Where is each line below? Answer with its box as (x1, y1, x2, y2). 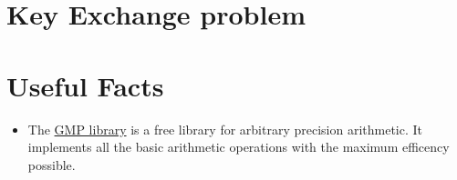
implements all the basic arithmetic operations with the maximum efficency (27, 137, 450, 156)
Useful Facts (6, 66, 164, 104)
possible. (27, 155, 76, 174)
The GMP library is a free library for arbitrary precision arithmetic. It (27, 119, 423, 138)
